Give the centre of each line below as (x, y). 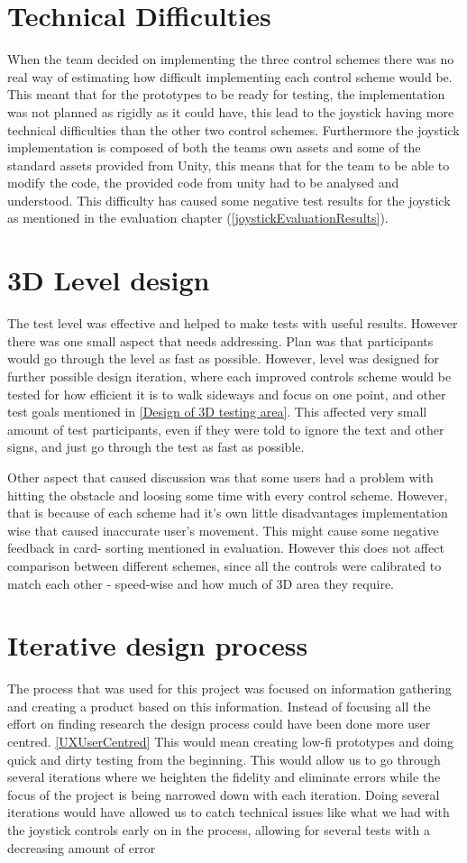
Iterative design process (158, 645)
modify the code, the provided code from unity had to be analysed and (203, 183)
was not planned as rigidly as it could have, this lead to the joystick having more (231, 111)
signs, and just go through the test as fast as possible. (156, 447)
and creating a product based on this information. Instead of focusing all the (219, 706)
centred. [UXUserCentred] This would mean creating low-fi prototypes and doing (231, 741)
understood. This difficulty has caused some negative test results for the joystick (229, 200)
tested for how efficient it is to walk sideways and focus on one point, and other (227, 394)
